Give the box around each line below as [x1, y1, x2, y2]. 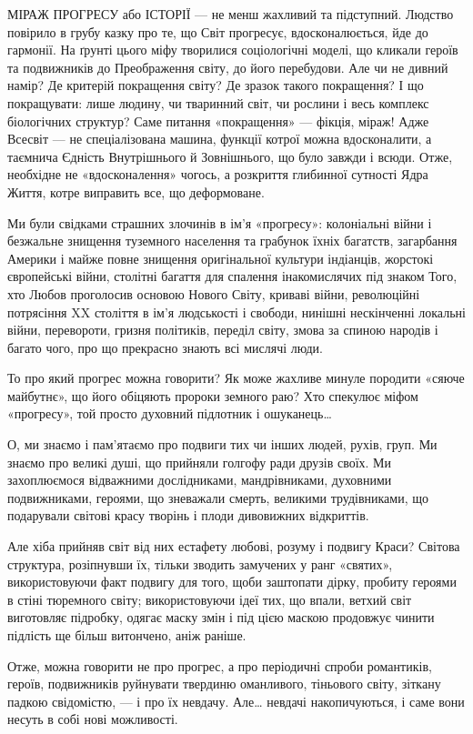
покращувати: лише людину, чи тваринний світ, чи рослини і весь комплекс [7, 93, 429, 112]
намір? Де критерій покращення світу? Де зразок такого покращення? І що [7, 75, 424, 95]
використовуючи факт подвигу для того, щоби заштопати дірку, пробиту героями [7, 572, 457, 591]
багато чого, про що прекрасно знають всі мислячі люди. [7, 337, 323, 357]
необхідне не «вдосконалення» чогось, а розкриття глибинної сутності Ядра [7, 165, 428, 184]
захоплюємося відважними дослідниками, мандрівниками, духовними [7, 470, 392, 489]
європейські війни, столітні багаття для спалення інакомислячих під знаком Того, [7, 266, 458, 286]
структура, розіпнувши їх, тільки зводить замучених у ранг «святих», [7, 554, 393, 573]
